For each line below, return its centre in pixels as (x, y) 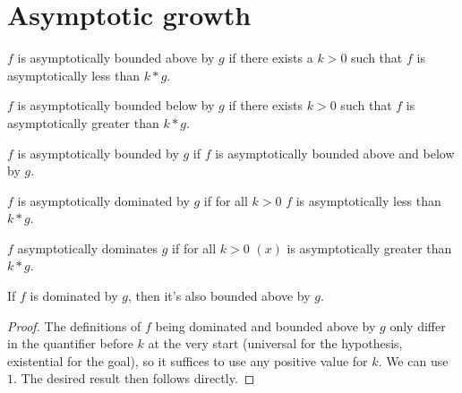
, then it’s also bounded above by (219, 296)
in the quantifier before (70, 343)
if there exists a (271, 58)
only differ (418, 325)
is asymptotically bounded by (98, 153)
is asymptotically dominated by (103, 200)
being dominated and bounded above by (265, 325)
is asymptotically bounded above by (116, 58)
